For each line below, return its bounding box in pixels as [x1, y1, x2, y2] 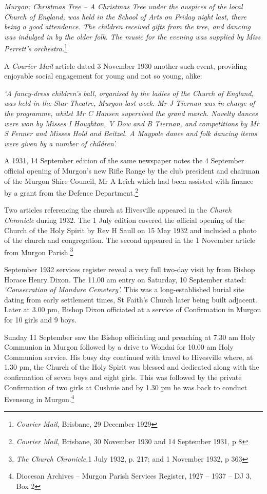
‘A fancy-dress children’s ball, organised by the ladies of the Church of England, [4, 87, 254, 98]
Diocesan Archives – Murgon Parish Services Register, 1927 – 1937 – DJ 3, [16, 470, 252, 481]
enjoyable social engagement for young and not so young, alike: [4, 70, 202, 81]
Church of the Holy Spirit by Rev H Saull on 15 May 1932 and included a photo [4, 224, 257, 235]
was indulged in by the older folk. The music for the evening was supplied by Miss [4, 31, 261, 42]
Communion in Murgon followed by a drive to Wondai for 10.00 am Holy [4, 341, 234, 352]
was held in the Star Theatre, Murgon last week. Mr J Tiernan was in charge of [4, 98, 255, 108]
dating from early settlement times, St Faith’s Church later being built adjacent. [4, 294, 257, 305]
